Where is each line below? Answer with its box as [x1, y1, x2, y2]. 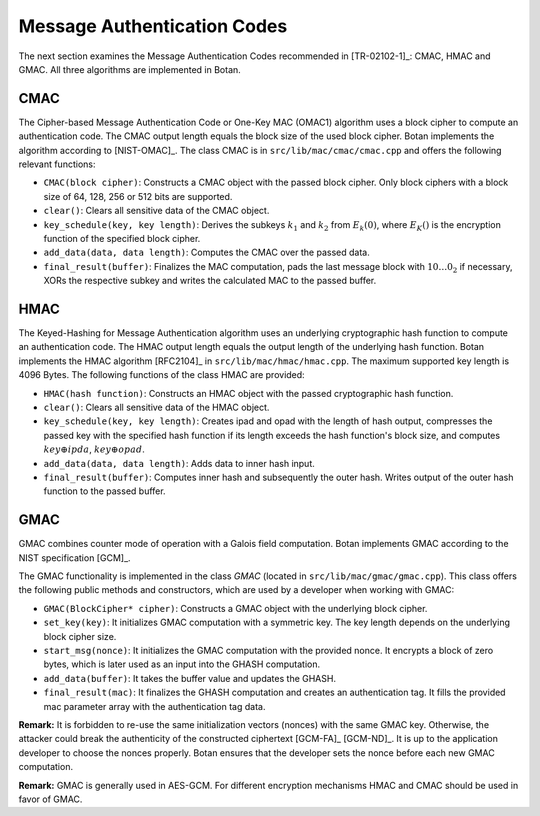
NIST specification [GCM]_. [18, 551, 131, 564]
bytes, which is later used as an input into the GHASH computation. [43, 658, 321, 670]
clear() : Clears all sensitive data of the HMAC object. [43, 401, 270, 413]
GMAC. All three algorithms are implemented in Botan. [18, 63, 242, 75]
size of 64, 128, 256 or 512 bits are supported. [43, 190, 233, 202]
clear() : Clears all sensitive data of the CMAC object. [43, 205, 270, 217]
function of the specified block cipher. [43, 232, 201, 244]
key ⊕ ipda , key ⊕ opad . [43, 443, 145, 455]
